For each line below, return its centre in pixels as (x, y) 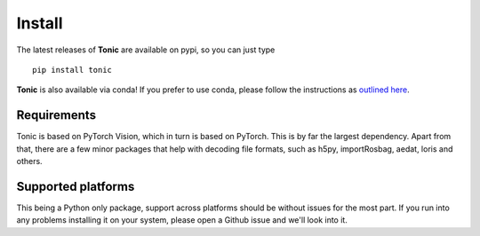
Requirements (56, 115)
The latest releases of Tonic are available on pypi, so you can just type (146, 50)
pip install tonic (72, 70)
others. (30, 161)
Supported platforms (76, 186)
